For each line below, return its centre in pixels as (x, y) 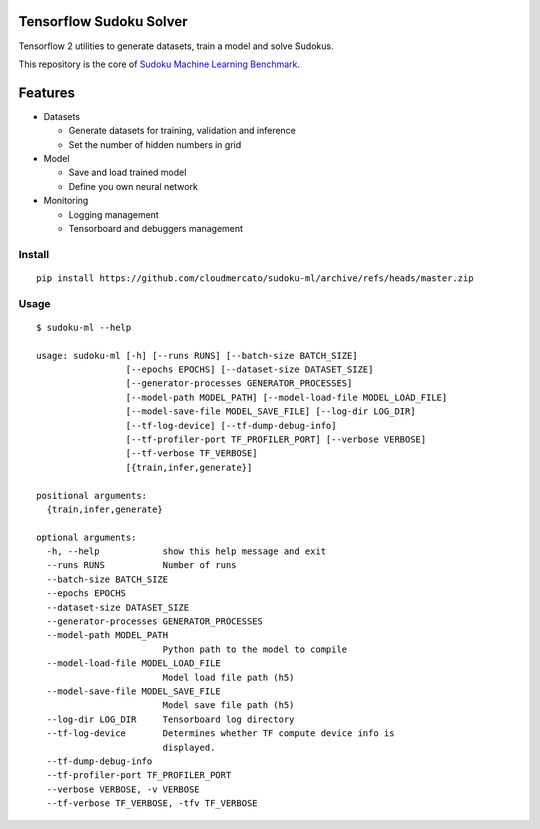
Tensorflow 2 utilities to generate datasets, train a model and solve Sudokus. (176, 46)
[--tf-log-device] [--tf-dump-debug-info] (231, 425)
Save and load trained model (127, 172)
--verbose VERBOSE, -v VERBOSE (123, 789)
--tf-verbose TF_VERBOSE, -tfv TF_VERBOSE (152, 803)
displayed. (189, 747)
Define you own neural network (133, 186)
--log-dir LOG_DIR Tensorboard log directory (170, 719)
